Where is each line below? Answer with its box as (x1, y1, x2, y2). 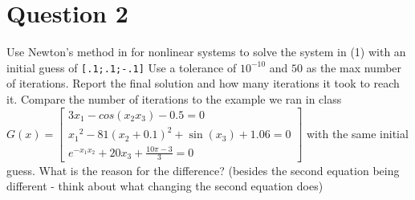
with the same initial (307, 124, 409, 141)
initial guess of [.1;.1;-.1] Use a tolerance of (6, 59, 237, 76)
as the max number (306, 59, 402, 76)
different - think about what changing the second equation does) (6, 178, 323, 194)
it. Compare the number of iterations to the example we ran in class (6, 90, 342, 107)
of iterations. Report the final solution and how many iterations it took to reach (6, 75, 400, 92)
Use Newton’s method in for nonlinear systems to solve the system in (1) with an (6, 43, 406, 60)
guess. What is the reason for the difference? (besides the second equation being (6, 161, 400, 178)
